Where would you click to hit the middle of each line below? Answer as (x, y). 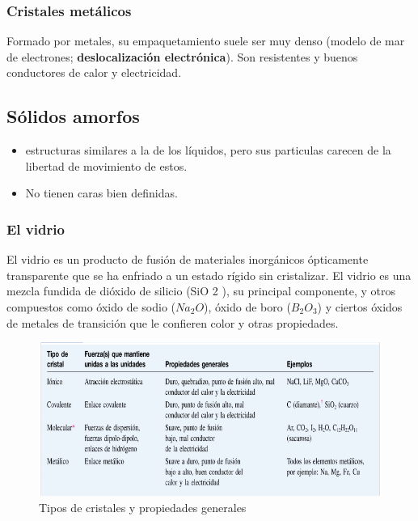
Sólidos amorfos (73, 116)
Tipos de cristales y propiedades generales (143, 508)
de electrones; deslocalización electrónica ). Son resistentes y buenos (182, 56)
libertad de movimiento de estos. (106, 165)
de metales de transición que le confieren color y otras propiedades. (173, 322)
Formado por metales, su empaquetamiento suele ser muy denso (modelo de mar (206, 41)
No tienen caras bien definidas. (101, 193)
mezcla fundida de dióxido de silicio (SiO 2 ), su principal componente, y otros (201, 291)
